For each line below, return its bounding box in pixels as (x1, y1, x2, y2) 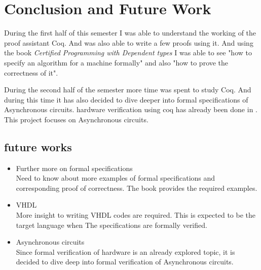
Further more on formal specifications (16, 162, 133, 173)
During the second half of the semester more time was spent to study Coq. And (4, 84, 251, 95)
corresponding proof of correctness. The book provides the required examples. (16, 182, 257, 193)
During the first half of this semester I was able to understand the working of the (4, 27, 256, 38)
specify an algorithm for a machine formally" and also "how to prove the (4, 57, 229, 68)
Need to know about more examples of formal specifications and (16, 173, 215, 183)
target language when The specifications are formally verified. (16, 219, 207, 230)
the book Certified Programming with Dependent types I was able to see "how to (4, 47, 252, 58)
